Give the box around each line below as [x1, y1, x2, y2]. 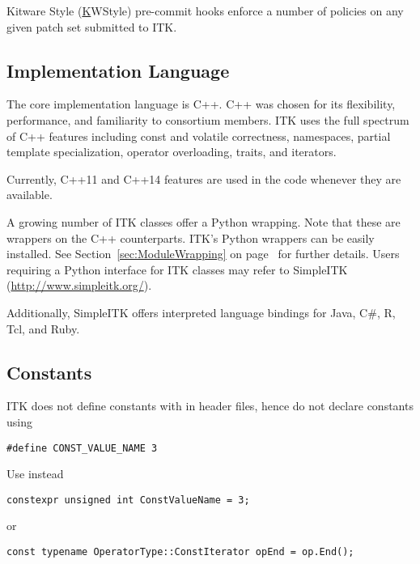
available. [6, 186, 53, 203]
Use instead [6, 465, 64, 482]
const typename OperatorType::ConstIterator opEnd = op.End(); [6, 546, 354, 558]
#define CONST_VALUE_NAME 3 [6, 442, 158, 454]
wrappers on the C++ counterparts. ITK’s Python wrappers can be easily [6, 229, 375, 246]
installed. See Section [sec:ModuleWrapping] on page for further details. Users [6, 245, 400, 262]
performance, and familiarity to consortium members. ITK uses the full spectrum [6, 111, 409, 128]
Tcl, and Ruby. [6, 320, 80, 337]
